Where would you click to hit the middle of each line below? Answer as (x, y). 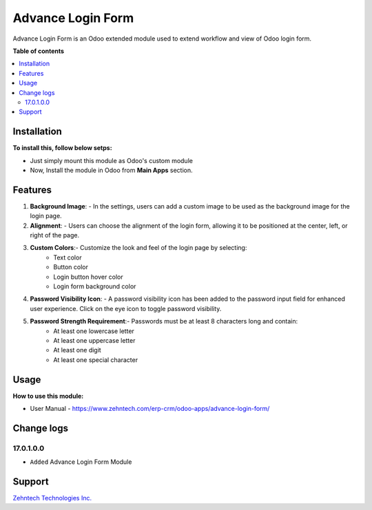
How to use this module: (48, 396)
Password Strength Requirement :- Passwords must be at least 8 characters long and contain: (164, 321)
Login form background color (95, 286)
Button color (71, 267)
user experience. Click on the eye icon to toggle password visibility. (126, 308)
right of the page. (55, 235)
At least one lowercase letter (94, 331)
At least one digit (77, 350)
